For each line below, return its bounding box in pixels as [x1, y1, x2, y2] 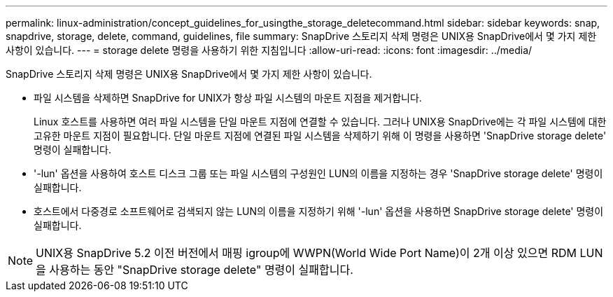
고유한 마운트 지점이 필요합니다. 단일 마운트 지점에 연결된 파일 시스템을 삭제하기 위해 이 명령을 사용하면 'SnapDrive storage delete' [34, 130, 607, 141]
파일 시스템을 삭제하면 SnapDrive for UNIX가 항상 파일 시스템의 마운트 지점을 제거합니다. [34, 92, 422, 104]
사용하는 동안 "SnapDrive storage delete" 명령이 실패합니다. [49, 263, 353, 277]
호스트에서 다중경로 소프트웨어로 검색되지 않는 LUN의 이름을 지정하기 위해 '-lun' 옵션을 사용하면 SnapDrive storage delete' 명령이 [34, 205, 604, 217]
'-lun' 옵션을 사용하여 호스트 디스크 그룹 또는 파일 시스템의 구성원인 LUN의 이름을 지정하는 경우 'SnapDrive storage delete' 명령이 [34, 167, 603, 179]
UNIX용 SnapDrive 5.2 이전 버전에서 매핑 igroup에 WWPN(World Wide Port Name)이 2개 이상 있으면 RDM [36, 246, 577, 260]
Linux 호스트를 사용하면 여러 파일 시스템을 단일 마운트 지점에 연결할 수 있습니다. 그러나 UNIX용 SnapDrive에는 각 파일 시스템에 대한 [34, 116, 607, 127]
